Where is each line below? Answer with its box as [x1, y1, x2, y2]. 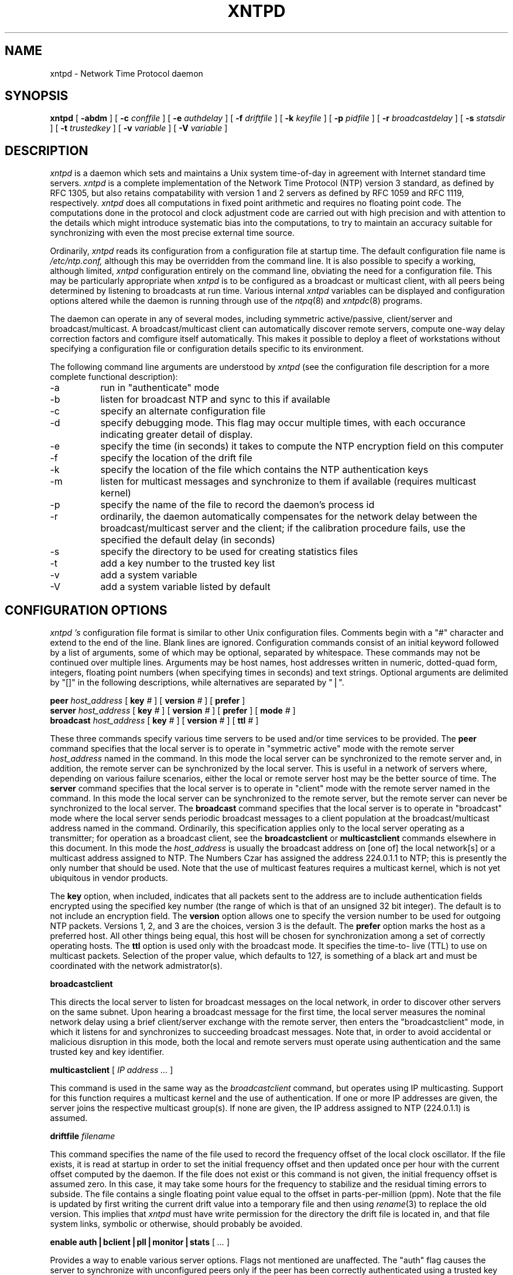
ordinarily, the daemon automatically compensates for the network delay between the [100, 510, 477, 523]
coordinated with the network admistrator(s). [50, 961, 223, 971]
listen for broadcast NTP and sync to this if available [100, 393, 330, 406]
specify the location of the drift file [100, 452, 252, 464]
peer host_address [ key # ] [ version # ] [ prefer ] [50, 695, 245, 706]
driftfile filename [50, 1131, 115, 1142]
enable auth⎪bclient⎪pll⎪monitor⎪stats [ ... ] [50, 1237, 230, 1247]
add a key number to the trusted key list [100, 557, 275, 570]
